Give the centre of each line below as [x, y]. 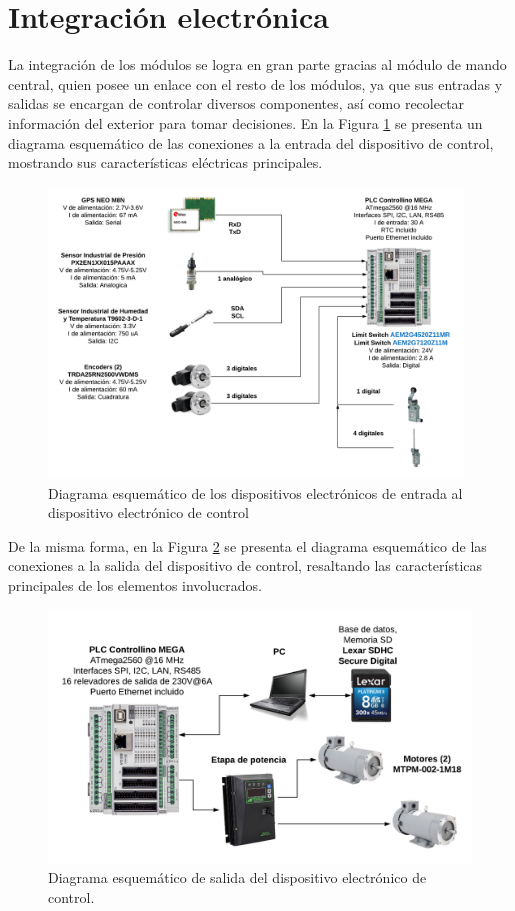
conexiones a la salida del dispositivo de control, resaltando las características [245, 565]
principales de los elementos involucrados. [135, 584]
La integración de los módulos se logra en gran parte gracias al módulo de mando [257, 64]
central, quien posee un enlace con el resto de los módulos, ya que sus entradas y [255, 83]
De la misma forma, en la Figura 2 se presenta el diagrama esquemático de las [247, 545]
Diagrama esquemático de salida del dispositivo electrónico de [237, 877]
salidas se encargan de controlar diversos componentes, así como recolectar [236, 103]
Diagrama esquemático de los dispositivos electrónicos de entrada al [255, 492]
